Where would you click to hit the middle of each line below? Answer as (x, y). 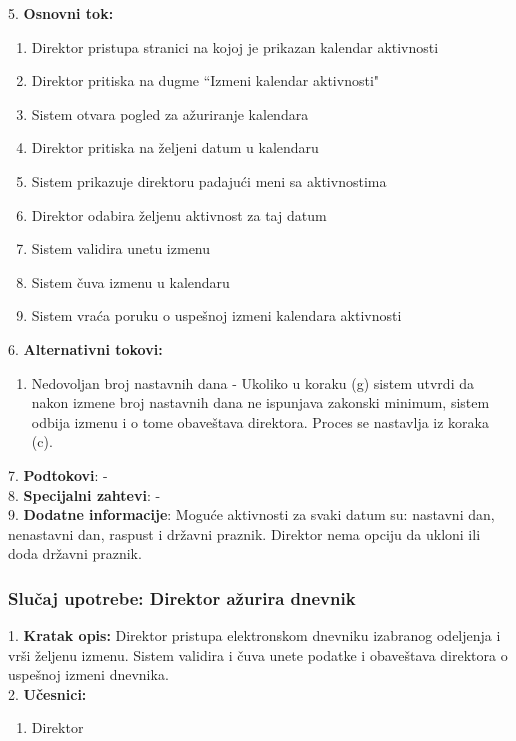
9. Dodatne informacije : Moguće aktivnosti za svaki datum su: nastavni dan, (251, 514)
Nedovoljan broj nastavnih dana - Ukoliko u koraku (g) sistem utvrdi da (252, 382)
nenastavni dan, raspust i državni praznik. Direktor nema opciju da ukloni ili (244, 533)
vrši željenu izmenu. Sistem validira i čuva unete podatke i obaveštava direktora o (258, 654)
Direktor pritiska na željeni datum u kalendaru (175, 147)
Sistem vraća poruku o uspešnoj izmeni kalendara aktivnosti (216, 315)
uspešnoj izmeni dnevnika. (88, 674)
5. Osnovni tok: (61, 13)
